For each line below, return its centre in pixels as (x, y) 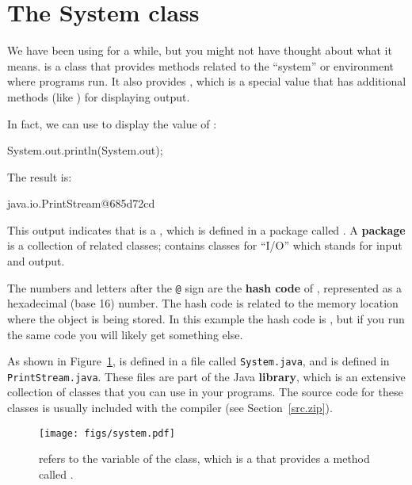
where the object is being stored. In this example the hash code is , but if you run (206, 318)
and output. (36, 261)
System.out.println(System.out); (85, 150)
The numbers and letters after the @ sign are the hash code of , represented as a (204, 287)
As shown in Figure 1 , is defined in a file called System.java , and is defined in (198, 361)
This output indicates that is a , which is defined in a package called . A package (206, 229)
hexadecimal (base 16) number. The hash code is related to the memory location (203, 303)
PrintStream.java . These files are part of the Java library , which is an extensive (206, 376)
